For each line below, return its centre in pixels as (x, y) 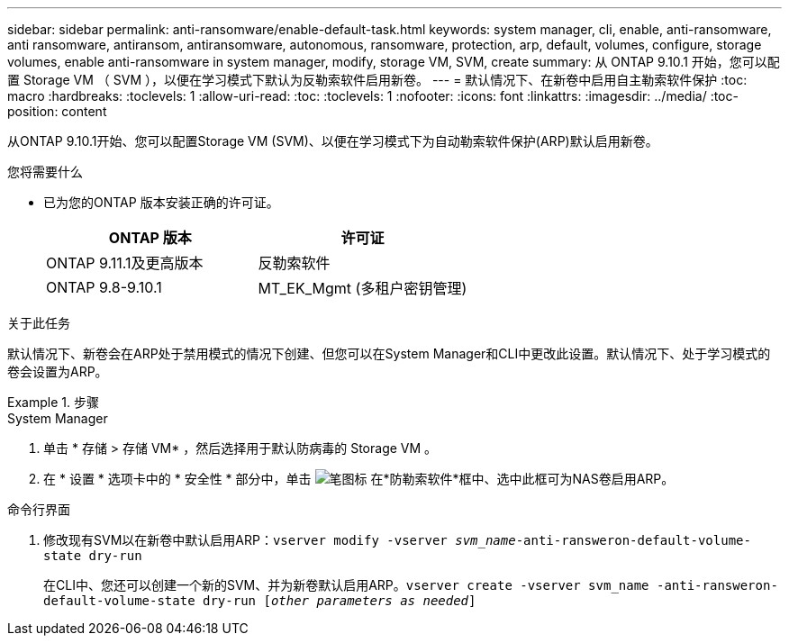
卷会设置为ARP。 (58, 371)
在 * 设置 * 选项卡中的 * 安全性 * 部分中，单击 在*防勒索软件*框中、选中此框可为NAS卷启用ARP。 (359, 479)
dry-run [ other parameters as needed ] (340, 601)
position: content (57, 111)
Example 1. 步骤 (53, 402)
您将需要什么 (45, 172)
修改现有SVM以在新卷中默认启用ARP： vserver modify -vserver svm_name (280, 540)
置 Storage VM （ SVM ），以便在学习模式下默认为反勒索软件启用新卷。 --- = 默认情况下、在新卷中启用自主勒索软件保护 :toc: (377, 80)
